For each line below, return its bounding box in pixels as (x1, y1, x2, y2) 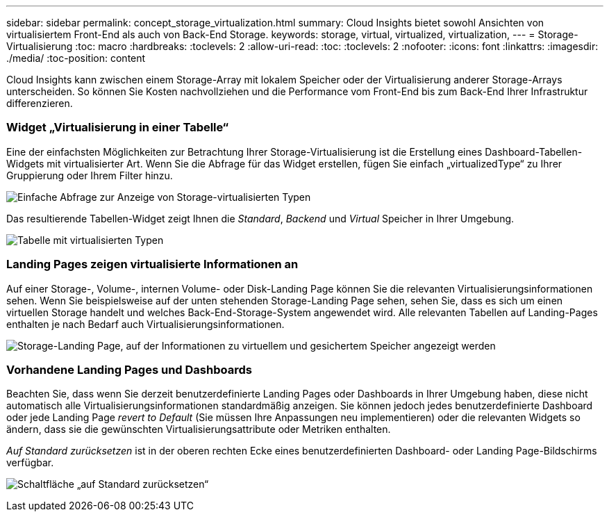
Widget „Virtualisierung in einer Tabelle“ (6, 120, 229, 135)
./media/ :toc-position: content (6, 52, 146, 64)
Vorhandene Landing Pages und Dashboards (6, 362, 252, 377)
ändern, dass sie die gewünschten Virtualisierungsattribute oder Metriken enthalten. (6, 423, 391, 436)
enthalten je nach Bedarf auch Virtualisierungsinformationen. (6, 318, 285, 330)
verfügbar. (6, 457, 54, 469)
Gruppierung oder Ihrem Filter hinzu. (6, 169, 173, 181)
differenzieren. (6, 97, 73, 109)
